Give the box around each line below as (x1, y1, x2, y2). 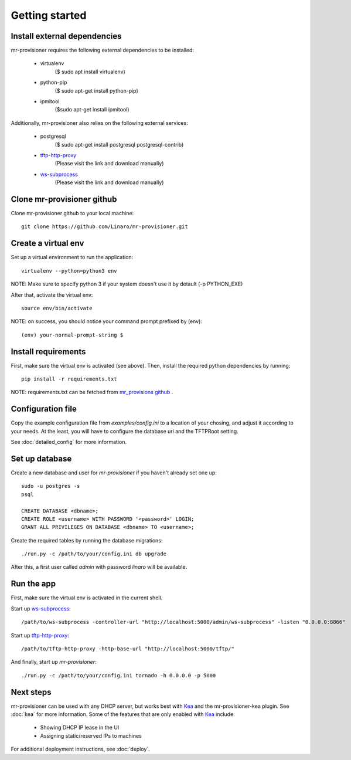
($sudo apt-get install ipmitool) (54, 106, 130, 113)
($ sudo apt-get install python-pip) (54, 87, 139, 94)
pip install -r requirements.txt (21, 375, 117, 382)
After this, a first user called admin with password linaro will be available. (11, 564, 188, 571)
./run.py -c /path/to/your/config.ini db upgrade (21, 551, 167, 557)
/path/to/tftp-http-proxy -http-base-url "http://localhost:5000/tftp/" (21, 645, 234, 652)
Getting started (11, 9, 87, 22)
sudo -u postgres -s (21, 483, 80, 490)
